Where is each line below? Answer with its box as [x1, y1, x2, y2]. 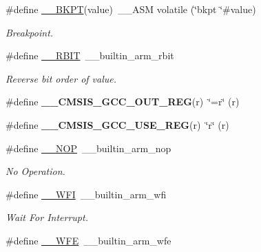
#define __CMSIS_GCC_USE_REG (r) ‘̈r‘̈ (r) [6, 117, 229, 132]
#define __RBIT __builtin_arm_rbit [6, 48, 174, 63]
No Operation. [6, 164, 65, 178]
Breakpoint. [6, 25, 54, 39]
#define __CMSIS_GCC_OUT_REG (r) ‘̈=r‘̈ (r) [6, 94, 240, 109]
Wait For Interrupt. [6, 210, 88, 224]
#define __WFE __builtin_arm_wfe [6, 233, 171, 247]
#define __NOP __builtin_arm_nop [6, 140, 171, 155]
